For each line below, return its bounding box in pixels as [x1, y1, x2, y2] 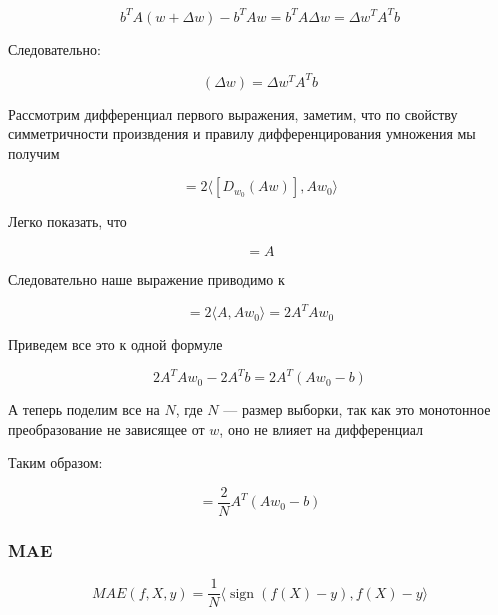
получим [8, 142, 60, 163]
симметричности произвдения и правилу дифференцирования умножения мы [8, 123, 476, 144]
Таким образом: [8, 452, 103, 473]
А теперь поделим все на [8, 399, 160, 420]
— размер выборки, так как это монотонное [223, 399, 491, 420]
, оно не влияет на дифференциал [219, 418, 424, 439]
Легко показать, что [8, 211, 127, 232]
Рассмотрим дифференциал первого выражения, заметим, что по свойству [8, 103, 458, 124]
